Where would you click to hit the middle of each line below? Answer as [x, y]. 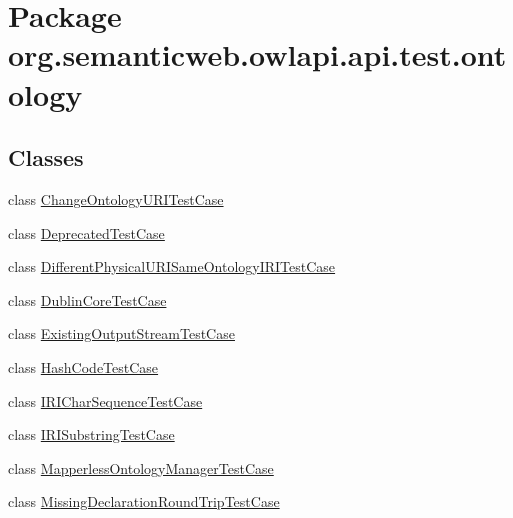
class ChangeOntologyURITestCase [116, 198]
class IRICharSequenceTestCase [105, 400]
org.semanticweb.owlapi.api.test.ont [257, 54]
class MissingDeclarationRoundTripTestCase [144, 501]
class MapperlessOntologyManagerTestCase [141, 467]
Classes [46, 157]
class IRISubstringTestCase [91, 434]
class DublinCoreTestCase [87, 299]
